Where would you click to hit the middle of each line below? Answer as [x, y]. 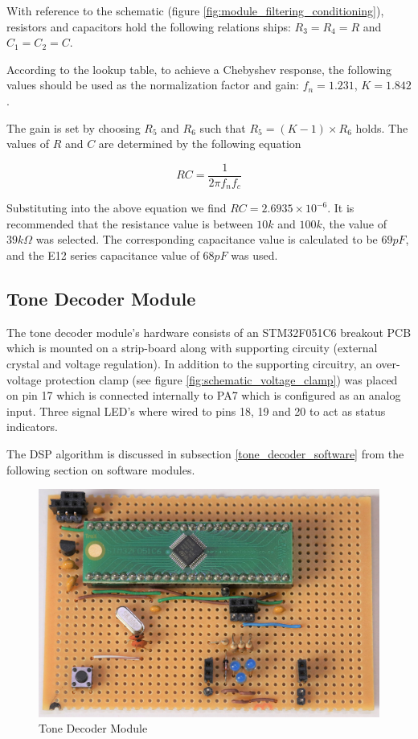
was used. [254, 255]
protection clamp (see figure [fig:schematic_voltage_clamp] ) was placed [221, 379]
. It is [341, 208]
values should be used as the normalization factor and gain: [153, 85]
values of [28, 144]
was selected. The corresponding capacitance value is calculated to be [207, 239]
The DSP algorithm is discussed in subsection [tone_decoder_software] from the [205, 454]
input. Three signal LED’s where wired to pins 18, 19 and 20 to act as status [196, 411]
